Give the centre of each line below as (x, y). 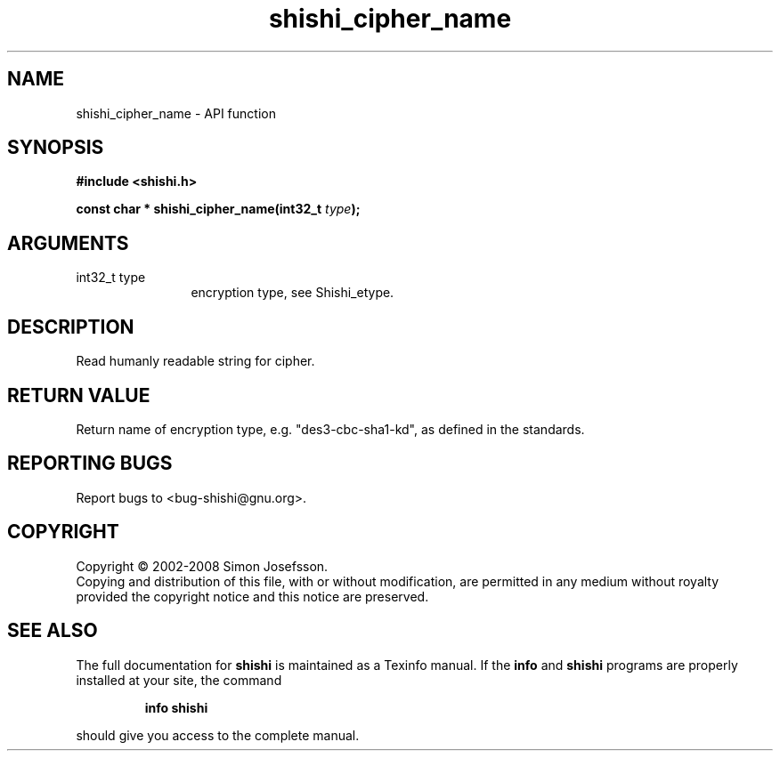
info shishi (176, 707)
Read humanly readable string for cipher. (195, 361)
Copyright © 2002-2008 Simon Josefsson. (202, 566)
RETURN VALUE (79, 395)
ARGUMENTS (68, 243)
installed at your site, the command (179, 680)
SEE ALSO (53, 631)
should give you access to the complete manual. (218, 735)
